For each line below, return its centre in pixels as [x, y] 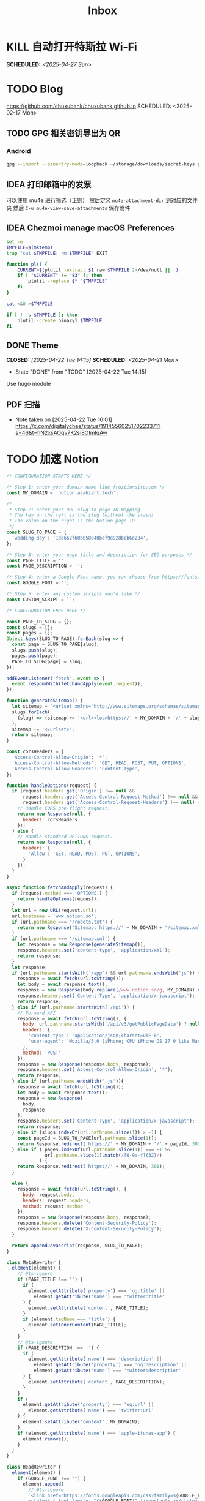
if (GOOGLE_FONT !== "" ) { [52, 1478]
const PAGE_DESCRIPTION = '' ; [45, 566]
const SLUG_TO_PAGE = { [37, 532]
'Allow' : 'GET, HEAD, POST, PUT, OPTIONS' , [84, 854]
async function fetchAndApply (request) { [60, 888]
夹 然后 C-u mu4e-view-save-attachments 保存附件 [68, 208]
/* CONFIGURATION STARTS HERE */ [49, 476]
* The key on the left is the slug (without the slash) [81, 515]
